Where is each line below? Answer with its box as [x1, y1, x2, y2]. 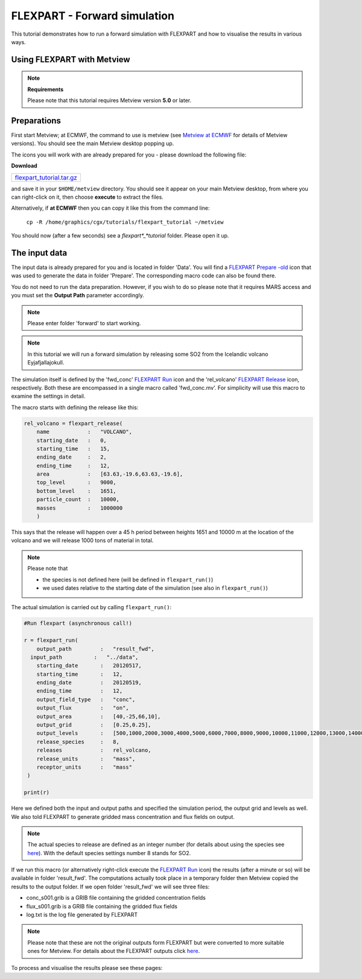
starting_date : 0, [36, 437, 107, 444]
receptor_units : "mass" [36, 763, 133, 771]
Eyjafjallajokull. [27, 359, 65, 366]
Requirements [27, 85, 64, 93]
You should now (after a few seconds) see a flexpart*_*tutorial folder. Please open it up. [11, 232, 229, 239]
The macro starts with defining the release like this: [11, 404, 139, 411]
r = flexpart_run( [24, 637, 78, 644]
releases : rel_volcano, [36, 747, 151, 754]
